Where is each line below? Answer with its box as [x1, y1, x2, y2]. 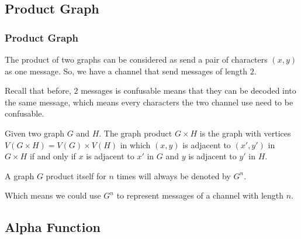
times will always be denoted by [116, 169, 231, 182]
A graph [5, 169, 34, 182]
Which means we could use [5, 189, 101, 202]
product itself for [46, 169, 106, 182]
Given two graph [5, 127, 65, 139]
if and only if [29, 150, 76, 162]
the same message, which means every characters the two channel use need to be [5, 95, 293, 108]
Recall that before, [5, 84, 71, 97]
